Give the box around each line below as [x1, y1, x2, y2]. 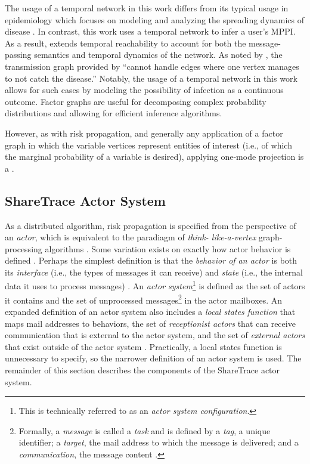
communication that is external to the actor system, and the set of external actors [5, 329, 305, 341]
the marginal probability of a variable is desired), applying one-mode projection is [5, 150, 304, 163]
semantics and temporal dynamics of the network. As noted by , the [34, 48, 283, 61]
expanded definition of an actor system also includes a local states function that [5, 305, 296, 317]
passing [5, 48, 32, 61]
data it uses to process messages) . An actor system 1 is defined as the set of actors [5, 278, 305, 292]
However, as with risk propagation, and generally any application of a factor [5, 126, 283, 139]
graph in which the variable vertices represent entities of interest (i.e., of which [5, 138, 292, 151]
